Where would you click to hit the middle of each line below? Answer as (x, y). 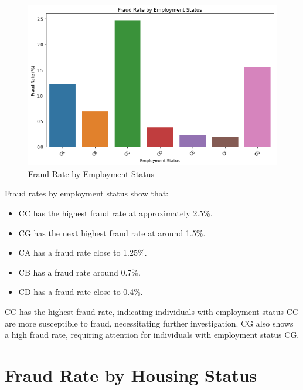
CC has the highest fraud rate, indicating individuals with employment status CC (151, 312)
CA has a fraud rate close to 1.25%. (83, 252)
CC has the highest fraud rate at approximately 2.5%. (115, 213)
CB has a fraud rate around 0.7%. (79, 272)
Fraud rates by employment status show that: (87, 193)
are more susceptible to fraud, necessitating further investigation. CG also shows (149, 323)
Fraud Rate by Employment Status (91, 173)
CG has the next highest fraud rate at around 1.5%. (112, 233)
